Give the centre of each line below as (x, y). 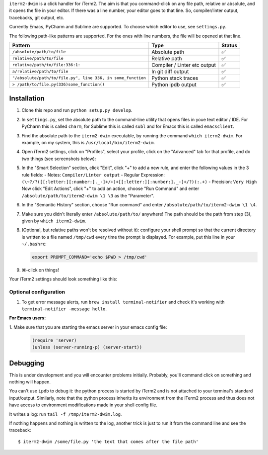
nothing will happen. (30, 382)
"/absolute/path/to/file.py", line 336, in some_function (79, 78)
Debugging (27, 363)
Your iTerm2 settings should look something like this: (63, 279)
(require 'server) (54, 340)
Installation (27, 99)
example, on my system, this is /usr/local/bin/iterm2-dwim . (88, 143)
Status (230, 45)
